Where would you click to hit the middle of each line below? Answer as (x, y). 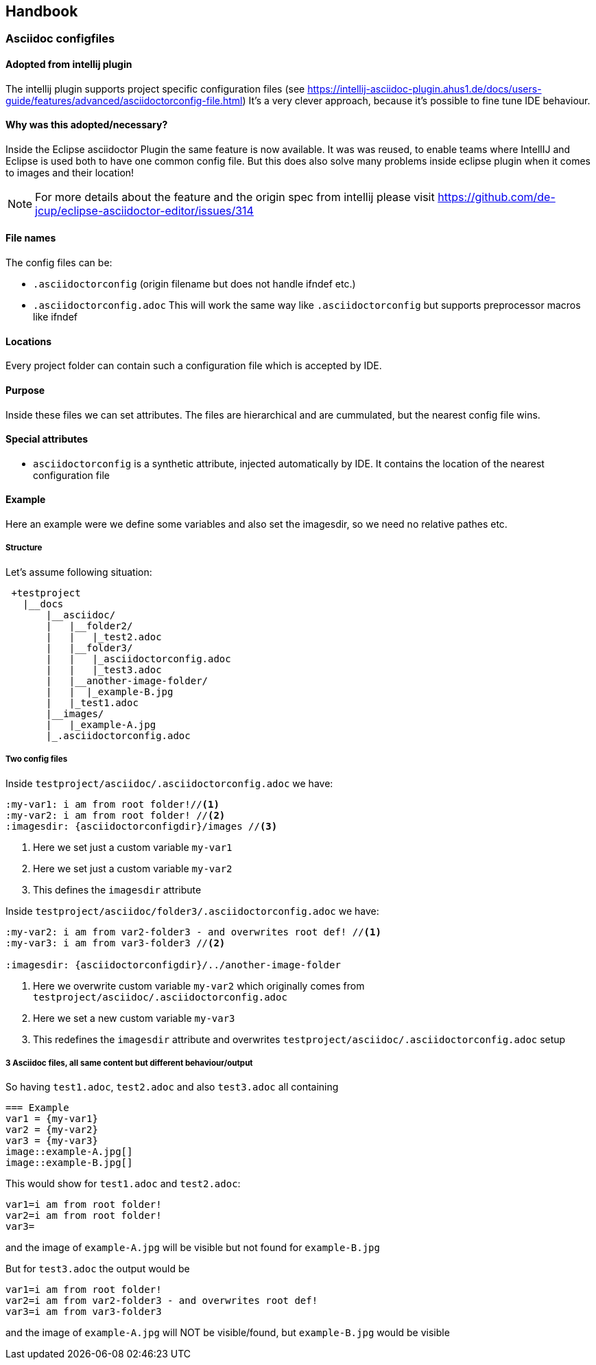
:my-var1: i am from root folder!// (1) (112, 804)
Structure (24, 548)
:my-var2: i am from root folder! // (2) (116, 815)
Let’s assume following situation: (79, 572)
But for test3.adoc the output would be (98, 1269)
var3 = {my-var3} (52, 1141)
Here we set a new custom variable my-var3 (134, 1018)
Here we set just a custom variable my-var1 (133, 847)
